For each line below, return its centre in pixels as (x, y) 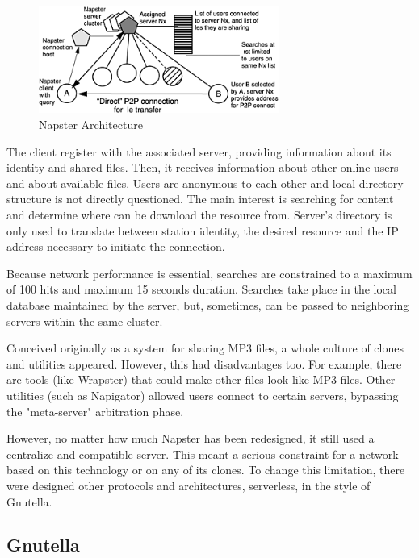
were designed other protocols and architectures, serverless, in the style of (189, 485)
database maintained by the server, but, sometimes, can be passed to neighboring (208, 304)
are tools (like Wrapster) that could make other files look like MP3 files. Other (201, 379)
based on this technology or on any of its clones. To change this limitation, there (206, 470)
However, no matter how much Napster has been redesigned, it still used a (191, 438)
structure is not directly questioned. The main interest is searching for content (200, 199)
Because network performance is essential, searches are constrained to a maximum (209, 273)
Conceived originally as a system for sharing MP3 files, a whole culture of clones (205, 348)
